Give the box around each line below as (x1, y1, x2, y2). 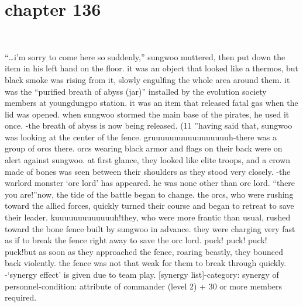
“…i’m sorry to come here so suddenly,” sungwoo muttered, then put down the (5, 50, 285, 63)
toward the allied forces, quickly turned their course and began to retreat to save (5, 199, 294, 212)
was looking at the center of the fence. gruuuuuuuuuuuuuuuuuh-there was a (5, 130, 277, 143)
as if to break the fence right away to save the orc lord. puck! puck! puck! (5, 234, 267, 246)
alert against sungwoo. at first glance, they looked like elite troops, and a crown (5, 154, 291, 166)
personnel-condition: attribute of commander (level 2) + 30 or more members (5, 280, 283, 292)
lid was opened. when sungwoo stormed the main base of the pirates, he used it (5, 108, 290, 120)
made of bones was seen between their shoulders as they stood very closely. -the (5, 165, 291, 177)
